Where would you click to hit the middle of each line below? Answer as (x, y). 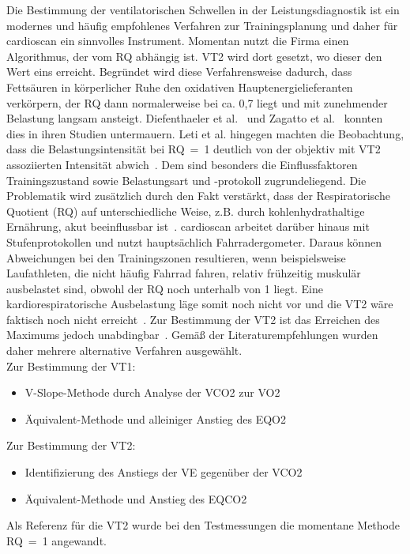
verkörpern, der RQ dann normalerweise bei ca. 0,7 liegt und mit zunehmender (197, 102)
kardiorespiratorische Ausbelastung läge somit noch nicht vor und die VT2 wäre (200, 304)
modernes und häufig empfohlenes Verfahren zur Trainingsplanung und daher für (202, 25)
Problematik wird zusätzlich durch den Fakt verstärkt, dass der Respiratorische (198, 196)
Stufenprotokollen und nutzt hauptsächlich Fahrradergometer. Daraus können (194, 241)
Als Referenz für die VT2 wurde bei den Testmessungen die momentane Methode (203, 525)
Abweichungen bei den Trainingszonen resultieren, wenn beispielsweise (176, 257)
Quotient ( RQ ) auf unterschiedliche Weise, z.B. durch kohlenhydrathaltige (186, 211)
